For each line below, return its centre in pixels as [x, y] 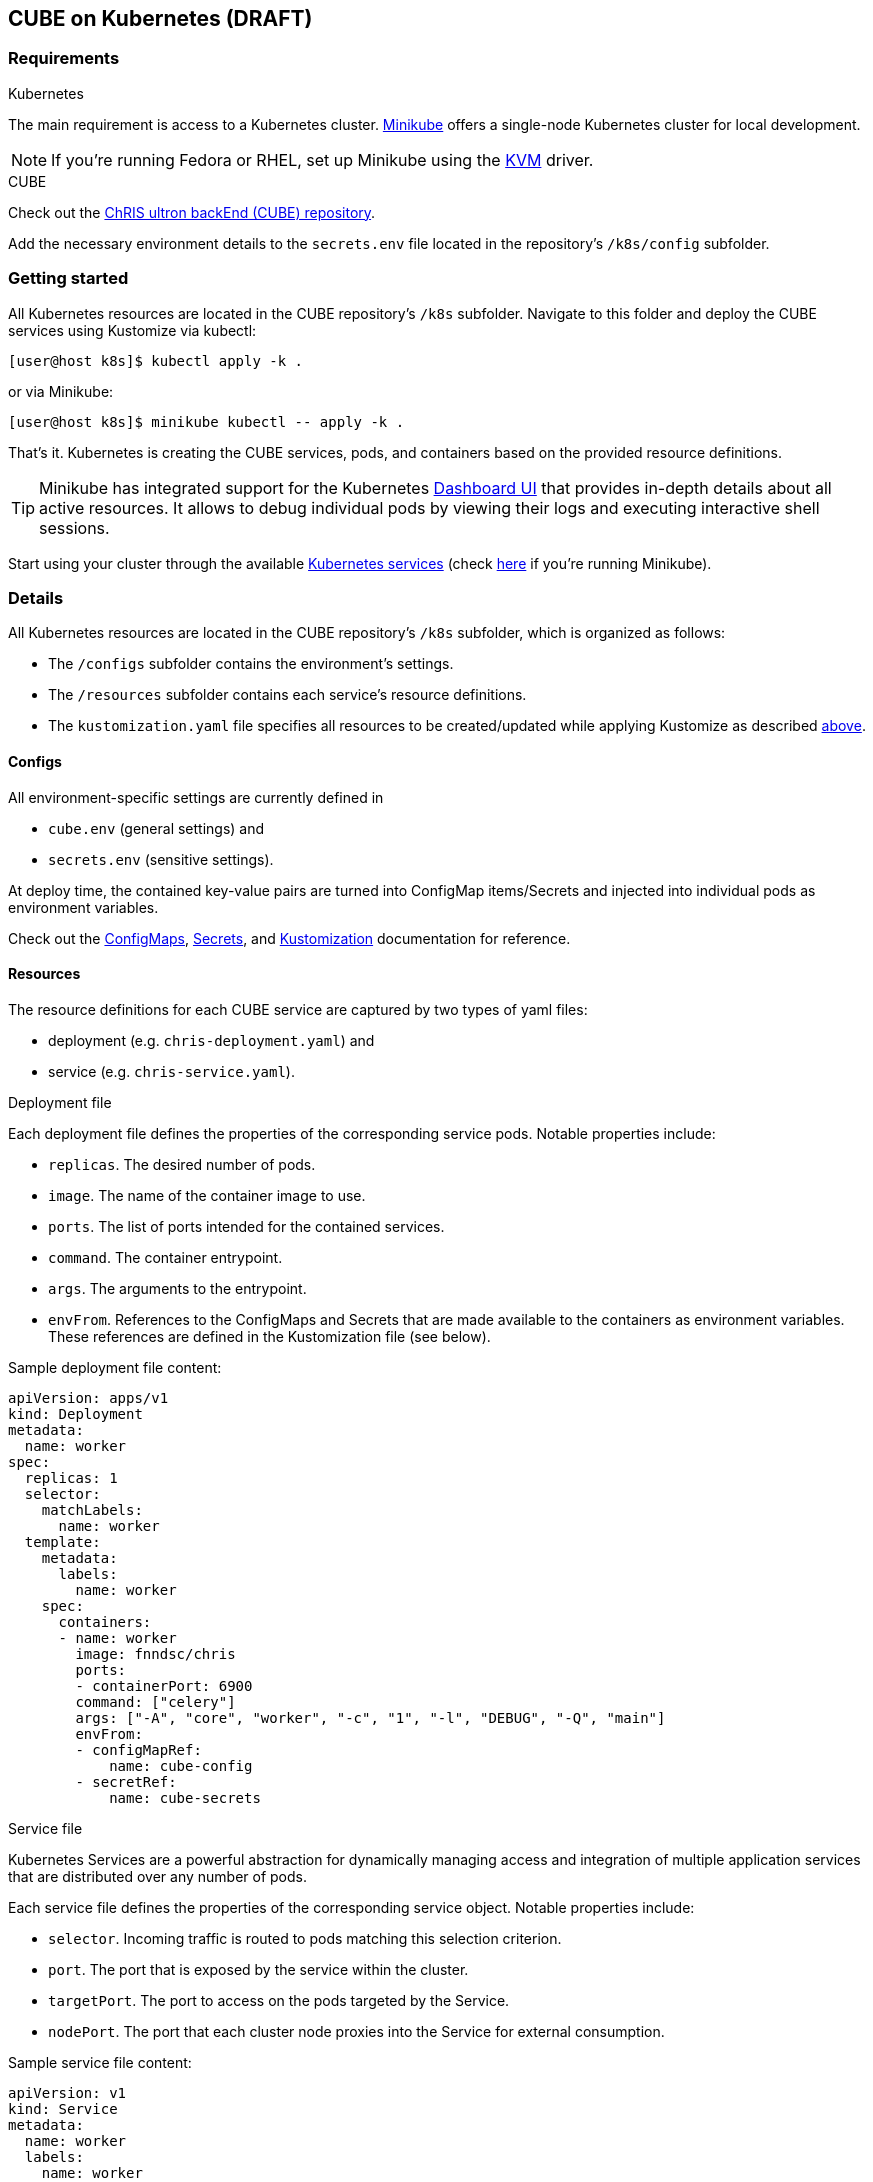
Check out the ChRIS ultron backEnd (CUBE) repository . [192, 212]
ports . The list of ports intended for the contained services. [246, 1226]
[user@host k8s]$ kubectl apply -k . [156, 360]
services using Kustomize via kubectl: [132, 330]
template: [62, 1541]
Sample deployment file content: [115, 1367]
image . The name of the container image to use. [207, 1195]
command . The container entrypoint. [165, 1257]
